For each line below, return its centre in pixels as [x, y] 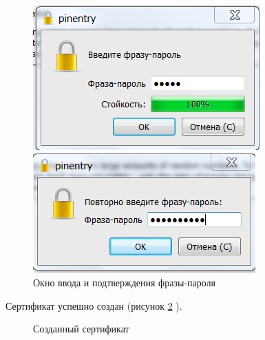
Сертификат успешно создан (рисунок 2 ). [94, 305]
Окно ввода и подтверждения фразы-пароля [124, 283]
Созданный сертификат [81, 329]
